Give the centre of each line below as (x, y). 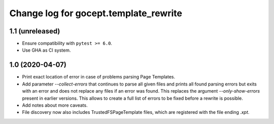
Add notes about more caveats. (55, 105)
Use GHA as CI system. (46, 50)
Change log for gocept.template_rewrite (96, 13)
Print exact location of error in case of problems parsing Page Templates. (99, 77)
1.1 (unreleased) (35, 31)
